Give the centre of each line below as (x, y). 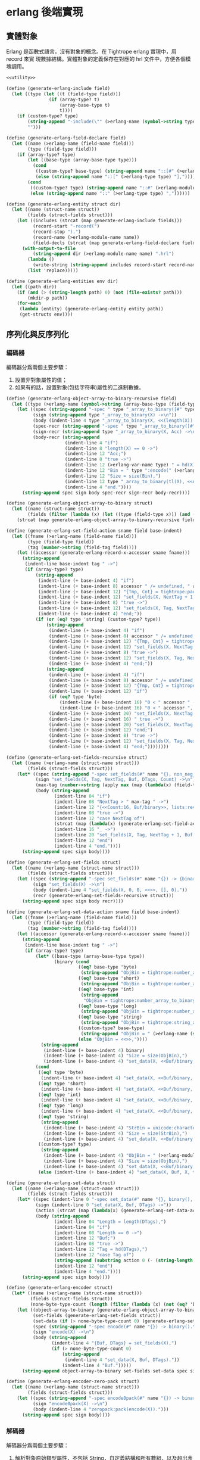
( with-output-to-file (49, 248)
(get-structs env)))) (46, 315)
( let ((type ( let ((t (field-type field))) (66, 94)
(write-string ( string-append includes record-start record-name (115, 265)
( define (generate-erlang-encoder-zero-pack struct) (73, 1382)
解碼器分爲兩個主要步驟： (37, 1445)
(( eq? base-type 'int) (106, 989)
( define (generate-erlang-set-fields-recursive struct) (77, 757)
